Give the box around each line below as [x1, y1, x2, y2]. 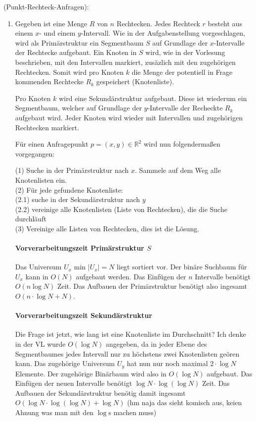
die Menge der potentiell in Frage [131, 66, 233, 77]
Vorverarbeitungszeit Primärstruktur [15, 243, 144, 253]
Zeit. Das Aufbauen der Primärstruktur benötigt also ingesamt [57, 281, 247, 291]
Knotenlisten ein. [15, 174, 67, 185]
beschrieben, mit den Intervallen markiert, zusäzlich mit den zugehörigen [15, 56, 236, 67]
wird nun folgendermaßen [143, 139, 220, 149]
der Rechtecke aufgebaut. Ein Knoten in [15, 47, 137, 57]
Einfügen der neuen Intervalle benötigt [15, 378, 132, 388]
